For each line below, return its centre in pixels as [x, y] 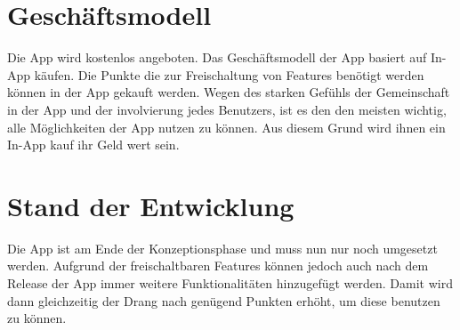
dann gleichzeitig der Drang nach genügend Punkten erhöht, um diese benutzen [224, 300]
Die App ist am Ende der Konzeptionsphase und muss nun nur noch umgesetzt [222, 248]
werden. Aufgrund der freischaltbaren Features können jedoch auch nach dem [218, 266]
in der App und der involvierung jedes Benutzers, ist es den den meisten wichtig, [227, 109]
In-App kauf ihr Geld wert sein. [93, 145]
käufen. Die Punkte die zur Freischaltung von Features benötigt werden [229, 74]
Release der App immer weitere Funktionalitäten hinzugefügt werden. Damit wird [230, 283]
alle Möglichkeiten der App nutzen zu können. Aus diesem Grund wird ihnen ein [226, 127]
